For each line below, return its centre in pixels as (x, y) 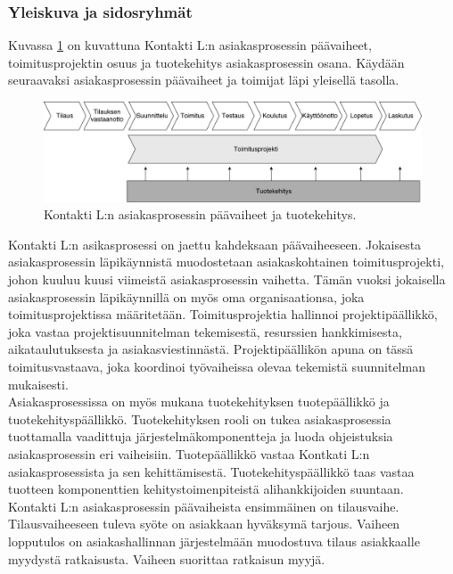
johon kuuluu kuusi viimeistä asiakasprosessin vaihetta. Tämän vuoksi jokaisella (227, 279)
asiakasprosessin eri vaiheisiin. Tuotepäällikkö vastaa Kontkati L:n (189, 453)
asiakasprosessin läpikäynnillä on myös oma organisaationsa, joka (186, 296)
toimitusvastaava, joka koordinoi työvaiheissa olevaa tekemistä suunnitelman (217, 366)
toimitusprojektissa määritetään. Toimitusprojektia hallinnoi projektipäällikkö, (223, 314)
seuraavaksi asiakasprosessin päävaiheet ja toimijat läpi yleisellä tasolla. (204, 80)
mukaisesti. (38, 384)
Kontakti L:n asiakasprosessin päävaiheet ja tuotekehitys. (200, 214)
